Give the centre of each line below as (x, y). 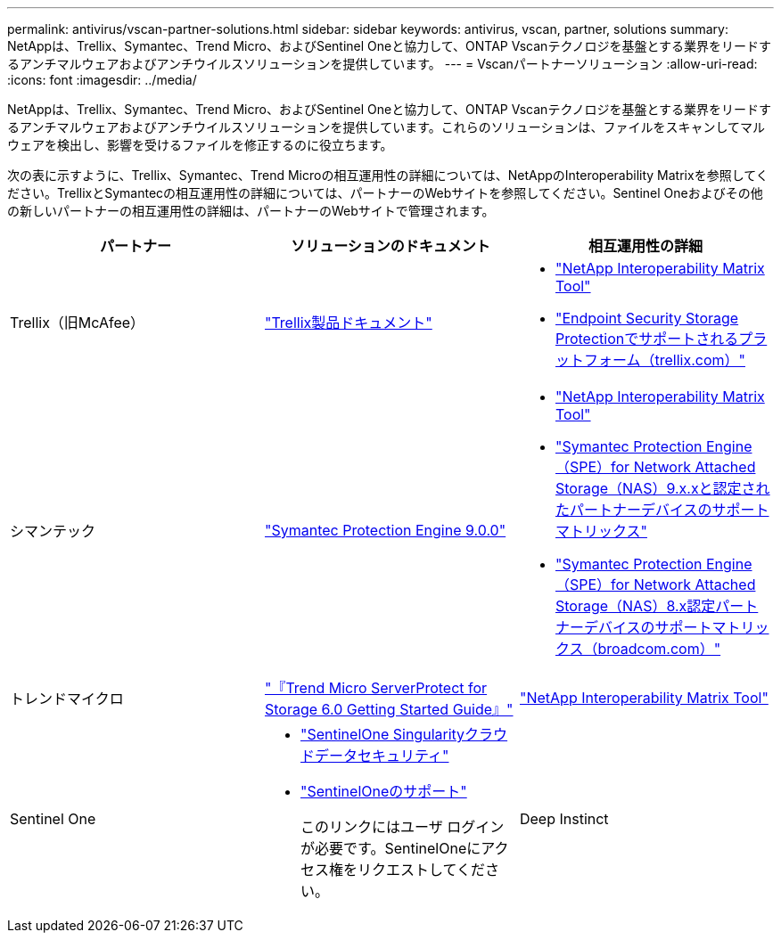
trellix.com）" (700, 360)
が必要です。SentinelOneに (390, 848)
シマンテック (53, 531)
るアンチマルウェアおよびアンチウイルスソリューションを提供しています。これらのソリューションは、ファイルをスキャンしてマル (386, 127)
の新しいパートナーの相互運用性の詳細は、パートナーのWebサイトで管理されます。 (251, 211)
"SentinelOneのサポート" (383, 791)
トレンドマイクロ (67, 699)
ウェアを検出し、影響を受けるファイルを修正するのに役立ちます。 (200, 145)
